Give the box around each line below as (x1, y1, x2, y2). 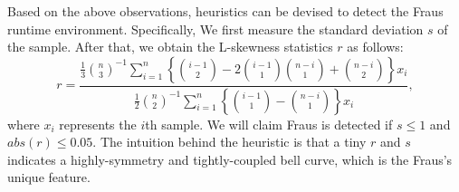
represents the (59, 114, 137, 133)
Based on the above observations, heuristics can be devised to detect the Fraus (7, 2, 444, 20)
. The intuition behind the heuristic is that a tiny (92, 132, 367, 151)
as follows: (347, 37, 404, 56)
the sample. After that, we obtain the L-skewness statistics (7, 37, 333, 56)
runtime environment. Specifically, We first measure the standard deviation (7, 19, 424, 38)
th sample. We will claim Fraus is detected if (145, 114, 393, 133)
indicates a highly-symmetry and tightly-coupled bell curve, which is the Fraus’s (7, 149, 453, 168)
